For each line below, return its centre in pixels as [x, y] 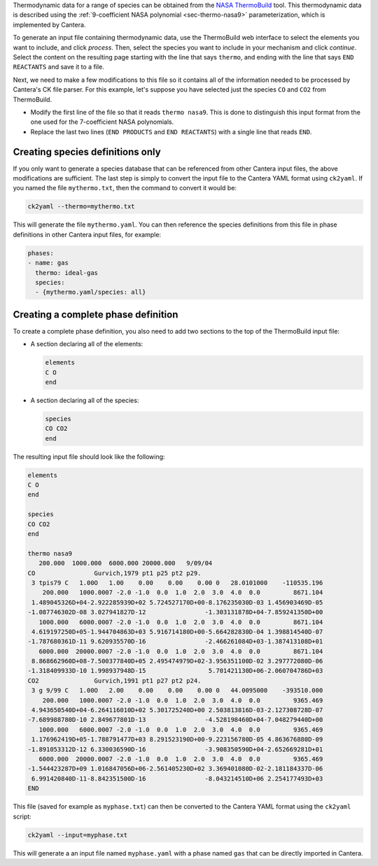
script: [22, 816]
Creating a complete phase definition [96, 314]
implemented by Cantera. [49, 24]
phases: [41, 253]
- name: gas [48, 263]
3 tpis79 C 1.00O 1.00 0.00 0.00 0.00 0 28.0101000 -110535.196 [177, 583]
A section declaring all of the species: [85, 400]
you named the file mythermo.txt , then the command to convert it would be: [125, 188]
